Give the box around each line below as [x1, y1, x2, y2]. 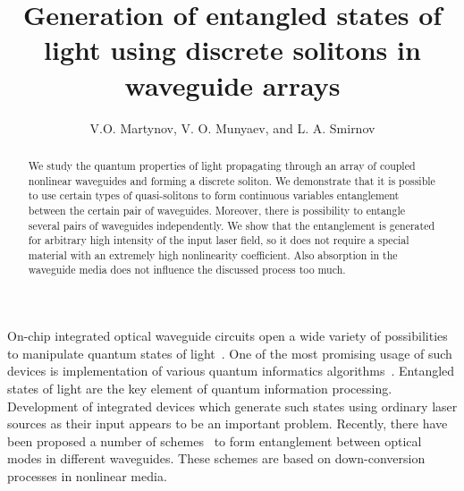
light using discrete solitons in [44, 31, 421, 68]
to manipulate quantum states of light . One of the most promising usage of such [7, 343, 452, 362]
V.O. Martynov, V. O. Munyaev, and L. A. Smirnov [89, 118, 375, 137]
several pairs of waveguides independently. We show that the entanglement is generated [28, 217, 435, 233]
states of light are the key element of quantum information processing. [7, 378, 392, 397]
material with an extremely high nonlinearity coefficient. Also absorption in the [28, 247, 398, 262]
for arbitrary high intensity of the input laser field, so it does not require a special [28, 233, 409, 248]
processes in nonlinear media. [7, 466, 167, 485]
